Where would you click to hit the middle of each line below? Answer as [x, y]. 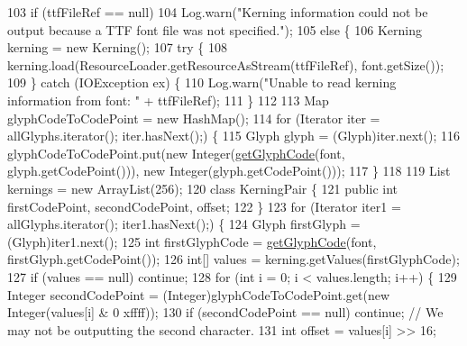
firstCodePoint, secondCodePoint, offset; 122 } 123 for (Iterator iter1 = [204, 206]
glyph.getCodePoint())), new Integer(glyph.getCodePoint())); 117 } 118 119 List [229, 171]
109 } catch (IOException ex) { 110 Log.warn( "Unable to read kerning [202, 82]
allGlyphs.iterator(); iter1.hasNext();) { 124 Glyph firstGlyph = [184, 224]
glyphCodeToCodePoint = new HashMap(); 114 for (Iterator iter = [194, 118]
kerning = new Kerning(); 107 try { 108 [117, 47]
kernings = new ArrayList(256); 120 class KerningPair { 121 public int [203, 188]
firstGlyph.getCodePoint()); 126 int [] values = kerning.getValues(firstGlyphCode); [233, 259]
